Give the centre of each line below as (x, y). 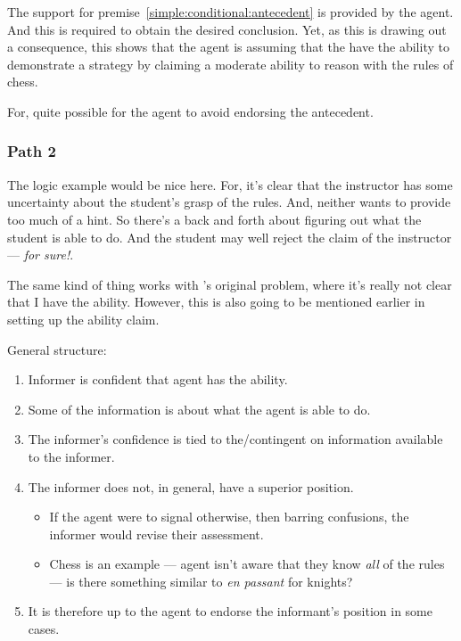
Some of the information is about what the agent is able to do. (199, 409)
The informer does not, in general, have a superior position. (191, 486)
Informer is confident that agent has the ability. (158, 379)
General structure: (57, 349)
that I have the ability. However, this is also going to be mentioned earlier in (216, 302)
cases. (44, 629)
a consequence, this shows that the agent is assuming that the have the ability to (228, 47)
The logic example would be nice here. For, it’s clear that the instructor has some (230, 184)
